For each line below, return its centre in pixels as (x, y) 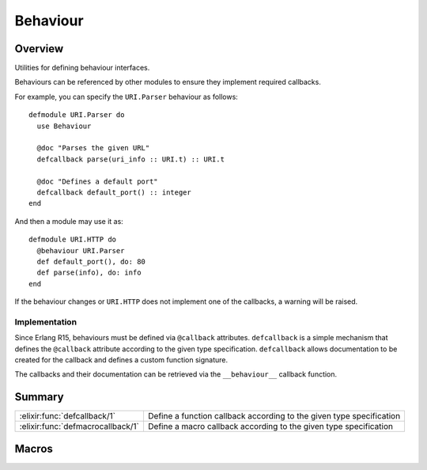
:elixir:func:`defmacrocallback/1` (79, 426)
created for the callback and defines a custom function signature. (121, 360)
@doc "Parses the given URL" (93, 148)
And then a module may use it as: (69, 221)
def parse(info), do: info (89, 273)
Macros (34, 448)
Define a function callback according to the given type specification (274, 416)
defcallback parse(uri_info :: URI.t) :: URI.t (131, 159)
